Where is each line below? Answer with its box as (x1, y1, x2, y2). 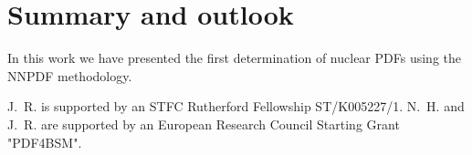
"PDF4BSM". (7, 132, 82, 151)
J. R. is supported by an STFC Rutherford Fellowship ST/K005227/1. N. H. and (7, 97, 465, 116)
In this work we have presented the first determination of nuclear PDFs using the (7, 48, 461, 67)
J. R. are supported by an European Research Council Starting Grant (7, 114, 400, 133)
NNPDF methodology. (7, 66, 132, 85)
